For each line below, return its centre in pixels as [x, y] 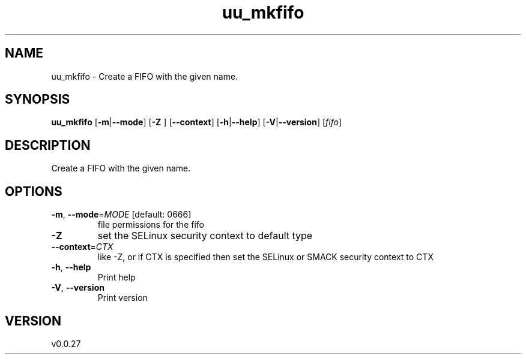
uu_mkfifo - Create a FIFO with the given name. [145, 76]
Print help [116, 277]
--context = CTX [82, 247]
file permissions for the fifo [151, 225]
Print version [122, 298]
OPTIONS [34, 191]
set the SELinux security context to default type [205, 236]
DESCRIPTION [48, 145]
